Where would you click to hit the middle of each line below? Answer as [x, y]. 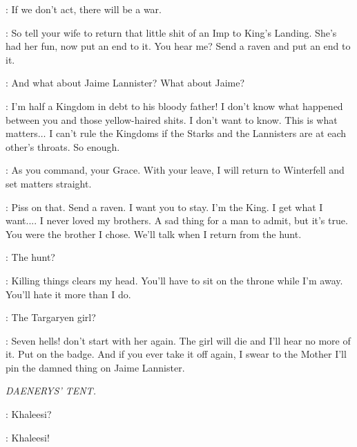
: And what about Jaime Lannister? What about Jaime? [125, 83]
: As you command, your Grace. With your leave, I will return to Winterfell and [175, 170]
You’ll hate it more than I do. [68, 294]
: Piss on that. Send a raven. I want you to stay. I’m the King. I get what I [164, 207]
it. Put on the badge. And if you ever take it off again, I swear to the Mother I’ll [176, 354]
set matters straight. [49, 183]
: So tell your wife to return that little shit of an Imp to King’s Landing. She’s [171, 32]
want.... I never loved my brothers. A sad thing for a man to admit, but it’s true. [177, 220]
